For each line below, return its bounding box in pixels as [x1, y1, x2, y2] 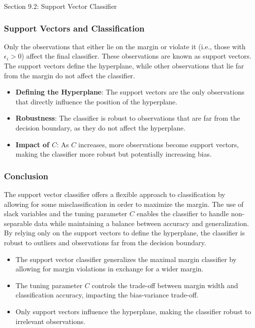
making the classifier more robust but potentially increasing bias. [15, 149, 212, 159]
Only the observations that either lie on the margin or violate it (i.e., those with [4, 41, 246, 51]
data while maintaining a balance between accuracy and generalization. [34, 218, 249, 228]
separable [4, 218, 32, 228]
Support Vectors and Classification [4, 22, 145, 34]
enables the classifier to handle [136, 208, 229, 219]
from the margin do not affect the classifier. [4, 70, 135, 80]
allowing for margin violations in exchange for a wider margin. [15, 263, 204, 274]
